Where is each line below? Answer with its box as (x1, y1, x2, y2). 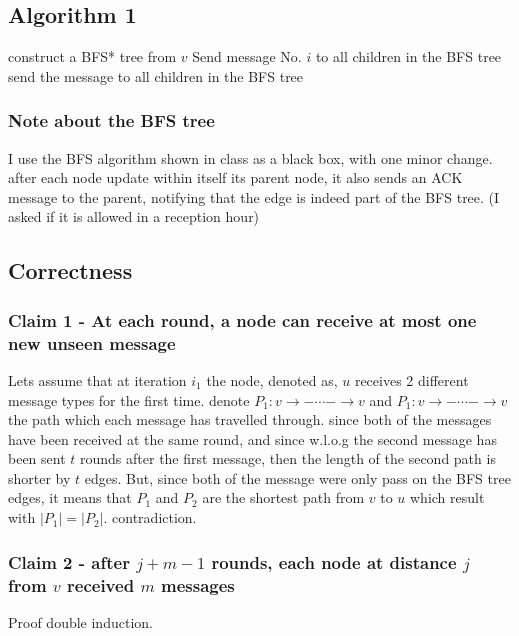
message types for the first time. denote (8, 389, 250, 410)
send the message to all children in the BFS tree (8, 65, 304, 86)
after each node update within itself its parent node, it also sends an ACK (8, 167, 463, 188)
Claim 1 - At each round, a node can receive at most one (8, 307, 477, 332)
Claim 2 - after (8, 549, 130, 574)
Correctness (8, 255, 133, 286)
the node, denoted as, (206, 369, 338, 390)
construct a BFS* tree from (8, 46, 177, 67)
